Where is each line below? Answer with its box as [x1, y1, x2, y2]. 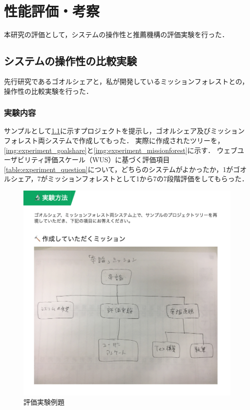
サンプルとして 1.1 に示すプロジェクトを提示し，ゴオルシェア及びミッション [4, 126, 245, 136]
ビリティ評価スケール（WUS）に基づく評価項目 [17, 154, 170, 165]
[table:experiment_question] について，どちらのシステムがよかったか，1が [4, 164, 233, 174]
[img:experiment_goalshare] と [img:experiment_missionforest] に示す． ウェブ [4, 145, 237, 155]
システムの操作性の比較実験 [4, 53, 137, 68]
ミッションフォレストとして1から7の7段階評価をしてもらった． [47, 173, 249, 184]
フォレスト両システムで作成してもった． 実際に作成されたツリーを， [4, 135, 225, 145]
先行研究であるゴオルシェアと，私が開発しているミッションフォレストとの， [4, 76, 249, 86]
